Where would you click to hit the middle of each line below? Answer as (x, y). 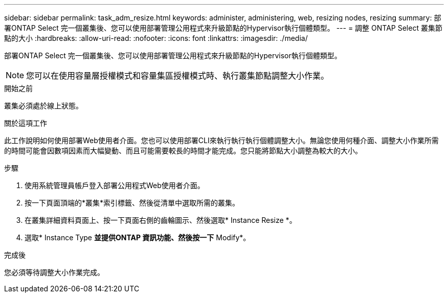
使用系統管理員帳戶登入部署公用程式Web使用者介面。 (115, 185)
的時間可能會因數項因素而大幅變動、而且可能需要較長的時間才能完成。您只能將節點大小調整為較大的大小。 (183, 151)
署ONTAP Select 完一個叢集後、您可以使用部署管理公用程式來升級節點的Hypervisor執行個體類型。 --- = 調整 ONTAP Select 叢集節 (223, 28)
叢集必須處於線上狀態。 (43, 106)
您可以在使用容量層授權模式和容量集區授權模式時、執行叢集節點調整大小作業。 (178, 76)
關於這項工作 (26, 123)
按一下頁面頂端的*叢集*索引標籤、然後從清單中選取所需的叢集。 (132, 203)
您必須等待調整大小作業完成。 (54, 272)
